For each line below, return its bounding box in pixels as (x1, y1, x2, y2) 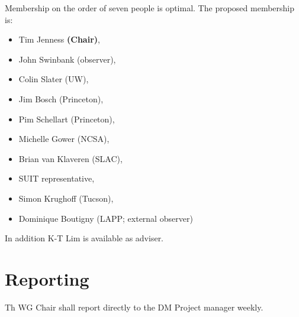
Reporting (5, 266, 89, 290)
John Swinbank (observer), (18, 53, 116, 65)
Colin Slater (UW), (18, 73, 89, 85)
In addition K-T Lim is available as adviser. (5, 232, 164, 244)
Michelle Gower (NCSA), (18, 132, 110, 145)
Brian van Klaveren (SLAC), (18, 152, 123, 164)
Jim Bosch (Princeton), (18, 92, 104, 105)
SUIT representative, (18, 172, 95, 185)
